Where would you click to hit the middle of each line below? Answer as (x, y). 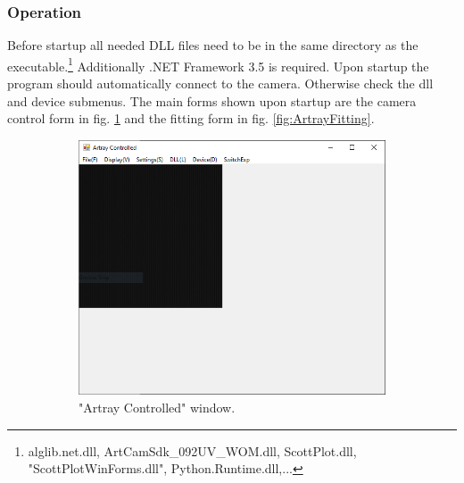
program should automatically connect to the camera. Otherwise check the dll (220, 83)
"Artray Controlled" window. (157, 408)
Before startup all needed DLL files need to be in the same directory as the (213, 45)
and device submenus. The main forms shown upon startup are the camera (212, 100)
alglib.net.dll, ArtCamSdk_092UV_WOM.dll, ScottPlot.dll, (192, 450)
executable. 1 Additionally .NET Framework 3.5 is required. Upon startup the (218, 64)
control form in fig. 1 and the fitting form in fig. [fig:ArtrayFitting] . (191, 118)
